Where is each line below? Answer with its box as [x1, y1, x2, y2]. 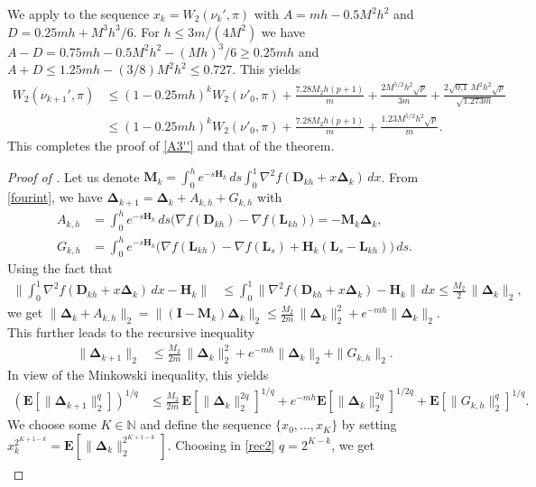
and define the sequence [140, 415, 272, 434]
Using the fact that [7, 259, 113, 278]
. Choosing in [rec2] [167, 435, 275, 454]
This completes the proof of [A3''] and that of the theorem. [7, 136, 335, 155]
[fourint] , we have [7, 188, 103, 207]
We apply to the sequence [7, 5, 150, 23]
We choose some [7, 415, 97, 434]
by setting [341, 415, 397, 434]
